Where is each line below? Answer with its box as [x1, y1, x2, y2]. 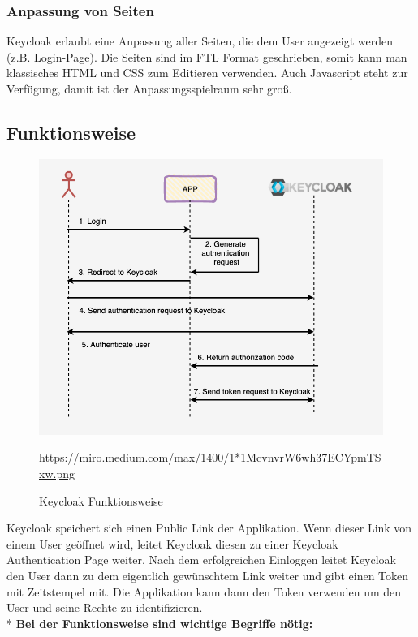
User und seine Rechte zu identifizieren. [6, 599, 203, 616]
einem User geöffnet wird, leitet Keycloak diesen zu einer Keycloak [6, 535, 338, 552]
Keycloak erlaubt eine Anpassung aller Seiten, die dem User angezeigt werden [6, 32, 393, 49]
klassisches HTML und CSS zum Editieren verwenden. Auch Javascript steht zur [6, 64, 408, 81]
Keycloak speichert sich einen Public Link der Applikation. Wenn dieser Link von [6, 519, 412, 536]
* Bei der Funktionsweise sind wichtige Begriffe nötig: [6, 614, 313, 631]
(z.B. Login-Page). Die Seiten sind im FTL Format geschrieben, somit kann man [6, 48, 407, 65]
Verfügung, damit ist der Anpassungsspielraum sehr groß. [6, 80, 292, 97]
